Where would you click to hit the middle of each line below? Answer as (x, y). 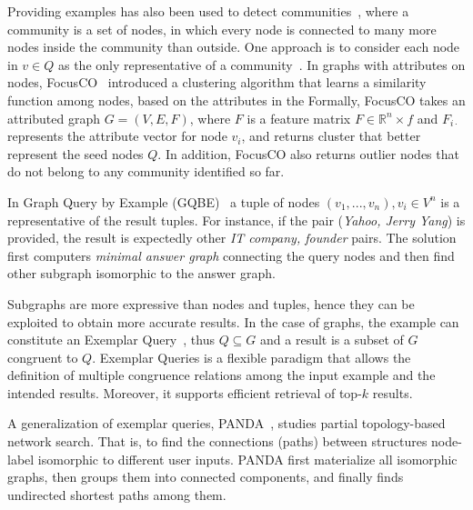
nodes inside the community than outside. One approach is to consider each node (234, 47)
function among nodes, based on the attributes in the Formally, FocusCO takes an (236, 100)
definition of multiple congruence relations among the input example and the (221, 375)
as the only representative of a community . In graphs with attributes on (262, 64)
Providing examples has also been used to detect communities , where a (208, 11)
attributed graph (54, 118)
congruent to (43, 357)
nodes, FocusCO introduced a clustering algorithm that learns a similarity (217, 82)
